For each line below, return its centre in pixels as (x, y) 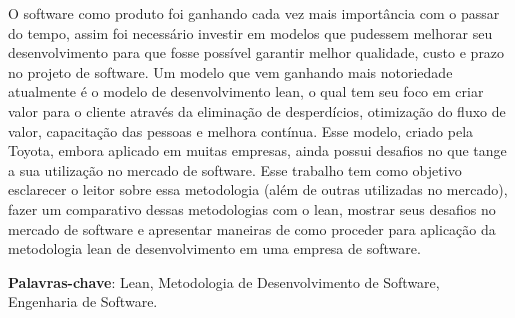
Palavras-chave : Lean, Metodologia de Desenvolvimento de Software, (224, 281)
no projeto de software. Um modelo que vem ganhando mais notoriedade (230, 71)
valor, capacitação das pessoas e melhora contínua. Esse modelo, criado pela (241, 130)
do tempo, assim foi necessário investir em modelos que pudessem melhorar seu (250, 32)
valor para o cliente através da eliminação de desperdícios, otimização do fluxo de (257, 110)
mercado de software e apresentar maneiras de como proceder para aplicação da (252, 228)
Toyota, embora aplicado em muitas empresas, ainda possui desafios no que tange (257, 150)
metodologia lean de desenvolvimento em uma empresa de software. (214, 248)
